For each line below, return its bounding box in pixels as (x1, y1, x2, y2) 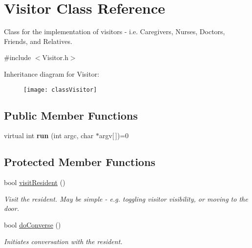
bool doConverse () (4, 219, 61, 229)
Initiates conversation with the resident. (4, 236, 123, 246)
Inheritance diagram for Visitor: (4, 68, 100, 79)
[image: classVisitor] (23, 86, 97, 93)
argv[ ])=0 (99, 130, 129, 141)
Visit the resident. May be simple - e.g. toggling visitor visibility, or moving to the (4, 193, 248, 204)
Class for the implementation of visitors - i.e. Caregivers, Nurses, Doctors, (4, 26, 225, 37)
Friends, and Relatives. (4, 36, 72, 46)
